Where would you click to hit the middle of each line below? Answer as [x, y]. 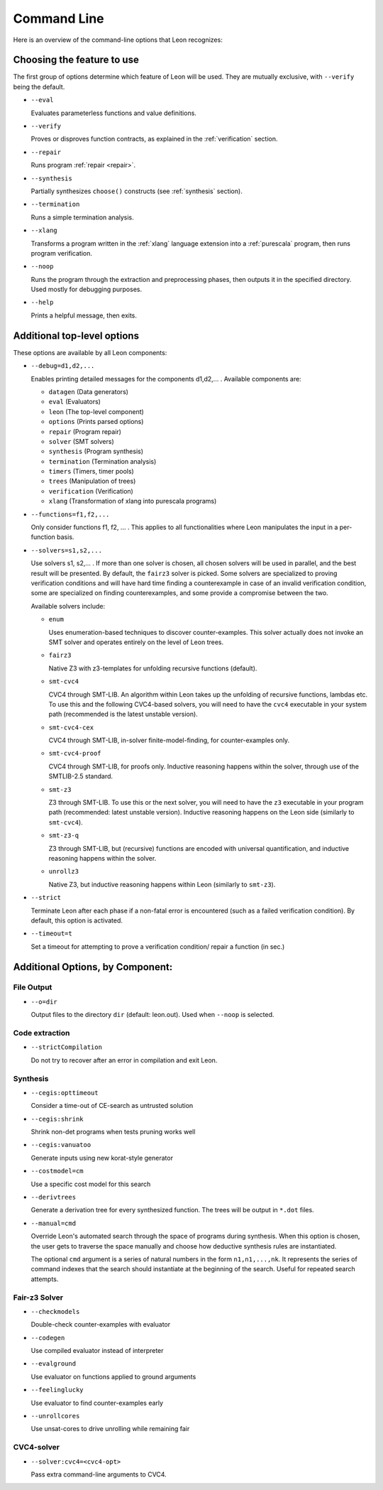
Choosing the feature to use [76, 60]
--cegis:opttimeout [65, 1093]
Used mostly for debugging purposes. [86, 289]
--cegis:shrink [57, 1119]
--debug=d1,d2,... [63, 366]
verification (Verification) [91, 491]
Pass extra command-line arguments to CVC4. [99, 1474]
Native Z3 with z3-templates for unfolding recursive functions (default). [153, 668]
